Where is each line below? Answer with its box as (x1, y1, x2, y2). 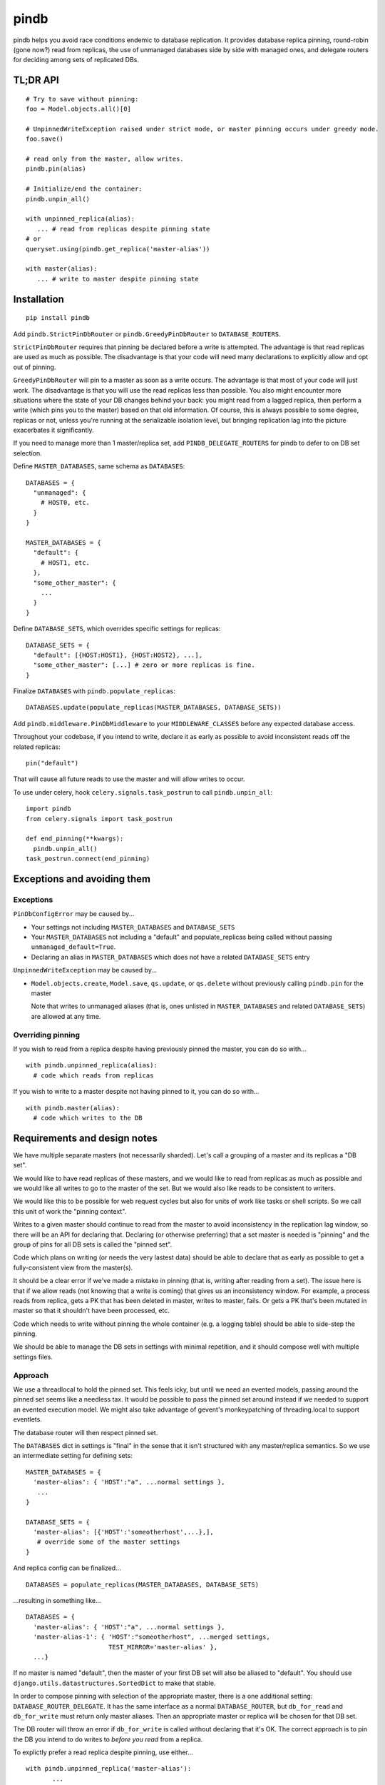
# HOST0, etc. (40, 498, 91, 507)
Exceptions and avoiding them (13, 873, 151, 885)
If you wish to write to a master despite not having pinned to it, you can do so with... (13, 1087, 260, 1096)
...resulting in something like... (13, 1597, 101, 1605)
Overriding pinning (13, 1030, 81, 1040)
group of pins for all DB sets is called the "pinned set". (13, 1240, 173, 1249)
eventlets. (13, 1415, 42, 1424)
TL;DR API (13, 74, 60, 86)
